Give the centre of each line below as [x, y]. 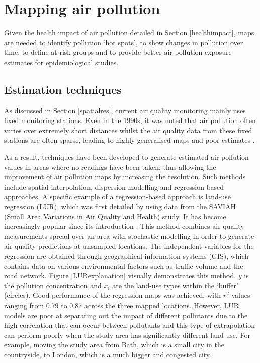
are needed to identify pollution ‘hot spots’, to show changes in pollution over [124, 42]
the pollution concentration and [53, 285]
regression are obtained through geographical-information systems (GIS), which [126, 256]
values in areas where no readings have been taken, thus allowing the [110, 167]
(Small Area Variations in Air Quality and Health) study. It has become [115, 216]
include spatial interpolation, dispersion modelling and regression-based [114, 186]
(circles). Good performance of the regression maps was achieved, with [113, 295]
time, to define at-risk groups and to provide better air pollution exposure [118, 52]
